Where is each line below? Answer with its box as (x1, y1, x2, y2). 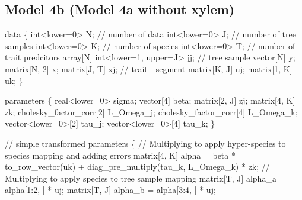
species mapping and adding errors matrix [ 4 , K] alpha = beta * (5, 149, 236, 161)
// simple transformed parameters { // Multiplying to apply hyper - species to (5, 137, 286, 149)
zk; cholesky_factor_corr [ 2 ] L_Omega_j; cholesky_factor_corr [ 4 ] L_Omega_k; (5, 105, 298, 118)
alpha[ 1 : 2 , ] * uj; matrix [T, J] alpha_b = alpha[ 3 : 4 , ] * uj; (5, 183, 216, 196)
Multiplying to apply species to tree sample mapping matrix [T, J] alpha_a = (5, 172, 286, 184)
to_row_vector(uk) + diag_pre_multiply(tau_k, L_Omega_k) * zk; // (5, 160, 270, 173)
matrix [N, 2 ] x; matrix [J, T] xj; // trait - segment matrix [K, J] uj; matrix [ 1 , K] (5, 62, 293, 75)
